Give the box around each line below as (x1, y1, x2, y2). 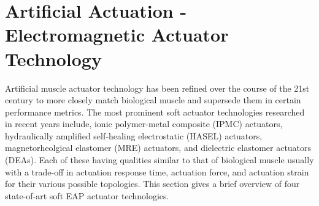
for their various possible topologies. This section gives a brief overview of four (5, 177, 300, 190)
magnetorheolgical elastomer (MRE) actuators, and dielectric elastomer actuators (5, 141, 312, 154)
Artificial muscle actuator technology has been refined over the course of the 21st (5, 81, 310, 94)
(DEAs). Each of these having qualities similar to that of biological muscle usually (5, 153, 314, 166)
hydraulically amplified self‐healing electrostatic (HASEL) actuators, (5, 129, 263, 142)
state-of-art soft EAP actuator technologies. (5, 189, 169, 202)
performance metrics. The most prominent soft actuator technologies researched (5, 105, 305, 118)
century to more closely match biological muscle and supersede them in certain (5, 94, 301, 106)
